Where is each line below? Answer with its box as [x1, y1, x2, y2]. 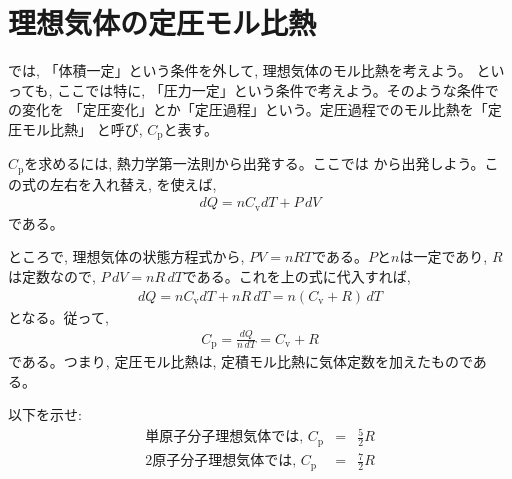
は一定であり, [399, 246, 488, 267]
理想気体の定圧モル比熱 [8, 2, 317, 43]
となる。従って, [8, 306, 109, 327]
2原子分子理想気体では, [145, 454, 297, 469]
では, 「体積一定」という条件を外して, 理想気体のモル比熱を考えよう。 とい [8, 60, 505, 81]
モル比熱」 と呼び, [21, 118, 143, 139]
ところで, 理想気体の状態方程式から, [8, 246, 245, 267]
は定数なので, [8, 266, 96, 287]
